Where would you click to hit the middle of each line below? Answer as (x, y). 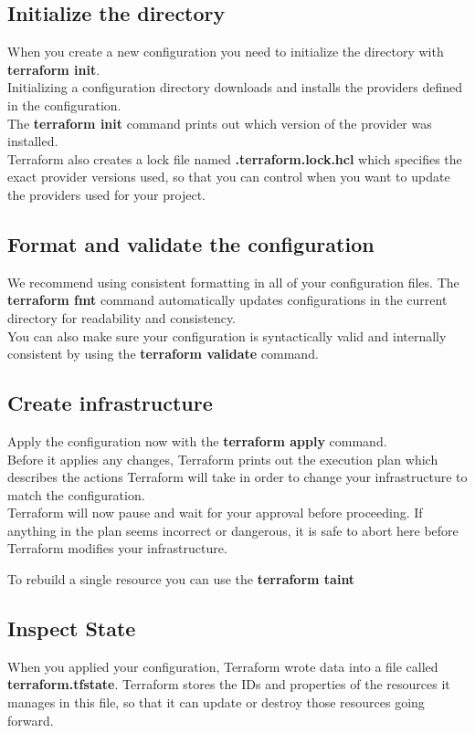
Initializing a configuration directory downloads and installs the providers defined (235, 87)
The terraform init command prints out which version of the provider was (220, 123)
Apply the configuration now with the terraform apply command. (197, 440)
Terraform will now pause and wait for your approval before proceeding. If (215, 513)
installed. (33, 141)
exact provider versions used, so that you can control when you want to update (229, 177)
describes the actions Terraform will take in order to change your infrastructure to (237, 477)
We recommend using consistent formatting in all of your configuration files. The (233, 282)
